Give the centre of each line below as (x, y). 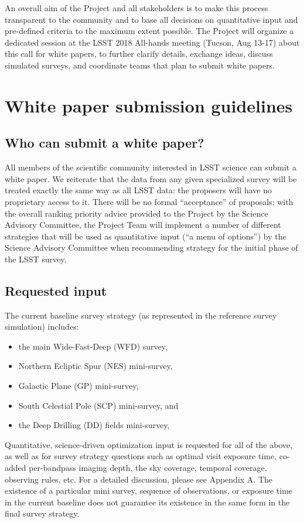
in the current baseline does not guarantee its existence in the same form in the (147, 502)
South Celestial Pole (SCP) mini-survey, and (98, 405)
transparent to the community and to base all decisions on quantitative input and (151, 19)
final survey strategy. (42, 513)
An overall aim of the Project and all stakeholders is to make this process (136, 8)
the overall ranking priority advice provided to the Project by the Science (136, 213)
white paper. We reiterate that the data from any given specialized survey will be (151, 178)
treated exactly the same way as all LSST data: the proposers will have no (138, 190)
